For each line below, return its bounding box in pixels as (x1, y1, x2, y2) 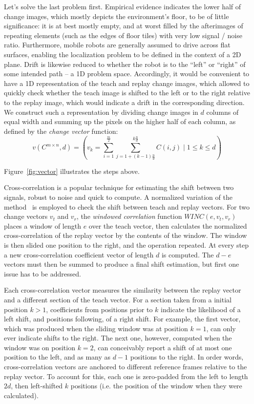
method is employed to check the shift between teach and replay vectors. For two (4, 201, 250, 212)
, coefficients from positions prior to (46, 304, 153, 314)
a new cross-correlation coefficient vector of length (4, 249, 154, 259)
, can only (206, 323, 236, 333)
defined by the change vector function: (4, 126, 118, 136)
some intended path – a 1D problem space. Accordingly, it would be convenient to (4, 68, 250, 79)
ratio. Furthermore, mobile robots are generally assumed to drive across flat (4, 40, 231, 50)
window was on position (4, 342, 75, 352)
